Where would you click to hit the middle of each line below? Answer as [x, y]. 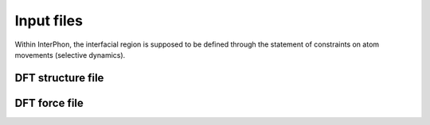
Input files [49, 21]
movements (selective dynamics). [70, 55]
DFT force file [49, 103]
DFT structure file [59, 78]
